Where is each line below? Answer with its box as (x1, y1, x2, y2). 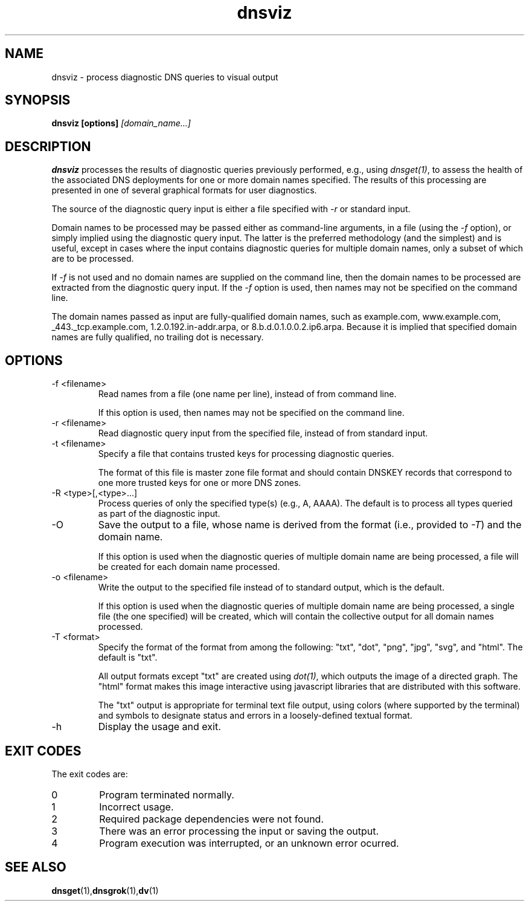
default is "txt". (98, 652, 158, 663)
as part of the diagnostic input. (98, 508, 220, 519)
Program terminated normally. (99, 788, 234, 801)
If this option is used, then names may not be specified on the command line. (98, 407, 405, 418)
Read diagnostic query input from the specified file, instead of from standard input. (98, 428, 428, 439)
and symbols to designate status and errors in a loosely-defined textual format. (98, 710, 412, 721)
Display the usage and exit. (98, 720, 221, 733)
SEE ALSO (5, 859, 66, 875)
